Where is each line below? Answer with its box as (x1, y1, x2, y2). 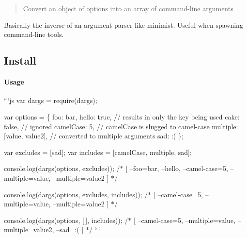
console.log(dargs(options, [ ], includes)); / (4, 215, 128, 225)
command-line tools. (4, 29, 64, 39)
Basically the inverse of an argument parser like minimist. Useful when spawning (4, 19, 243, 30)
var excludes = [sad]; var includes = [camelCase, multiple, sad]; (4, 147, 192, 157)
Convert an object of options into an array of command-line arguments (23, 3, 233, 13)
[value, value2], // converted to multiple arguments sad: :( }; (4, 131, 184, 141)
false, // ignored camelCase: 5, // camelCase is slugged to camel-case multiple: (4, 121, 238, 131)
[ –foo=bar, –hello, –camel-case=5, (125, 163, 228, 173)
